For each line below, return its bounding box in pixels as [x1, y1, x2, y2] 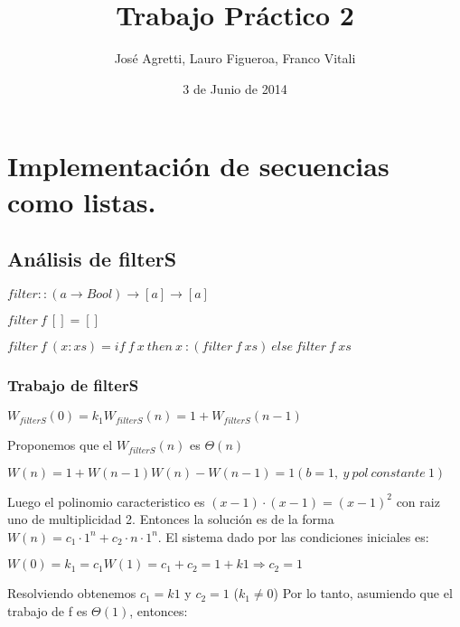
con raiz [396, 491, 440, 510]
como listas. [7, 182, 156, 220]
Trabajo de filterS [7, 373, 139, 396]
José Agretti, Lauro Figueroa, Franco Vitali [114, 49, 356, 68]
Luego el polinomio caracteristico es [7, 491, 205, 510]
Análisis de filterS [7, 245, 177, 273]
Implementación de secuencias [7, 147, 390, 184]
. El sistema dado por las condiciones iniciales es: [157, 527, 429, 546]
